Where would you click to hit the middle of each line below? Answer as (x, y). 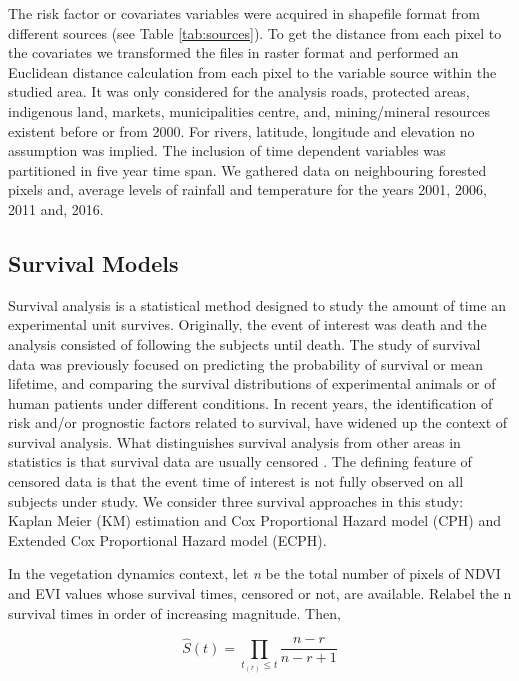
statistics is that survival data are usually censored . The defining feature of (240, 461)
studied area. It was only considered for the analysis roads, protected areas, (239, 91)
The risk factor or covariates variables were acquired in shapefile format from (244, 13)
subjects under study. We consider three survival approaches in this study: (236, 500)
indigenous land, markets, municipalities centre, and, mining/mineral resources (249, 110)
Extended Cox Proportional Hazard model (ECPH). (167, 539)
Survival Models (93, 262)
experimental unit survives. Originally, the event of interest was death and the (247, 324)
